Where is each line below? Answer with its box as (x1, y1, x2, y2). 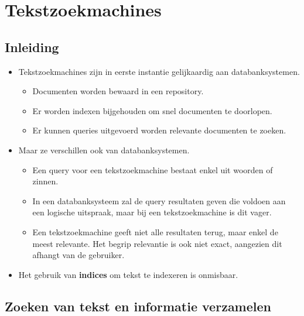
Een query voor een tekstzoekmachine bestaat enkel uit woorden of (32, 163, 273, 176)
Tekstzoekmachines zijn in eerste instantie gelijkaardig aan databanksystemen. (18, 65, 300, 77)
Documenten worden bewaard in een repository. (32, 85, 204, 97)
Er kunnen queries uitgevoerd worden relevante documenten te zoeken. (32, 124, 286, 136)
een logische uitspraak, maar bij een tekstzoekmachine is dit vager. (32, 206, 272, 218)
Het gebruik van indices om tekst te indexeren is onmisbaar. (18, 268, 238, 280)
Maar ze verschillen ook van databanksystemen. (18, 143, 190, 156)
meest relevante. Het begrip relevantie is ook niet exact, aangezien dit (32, 237, 282, 249)
